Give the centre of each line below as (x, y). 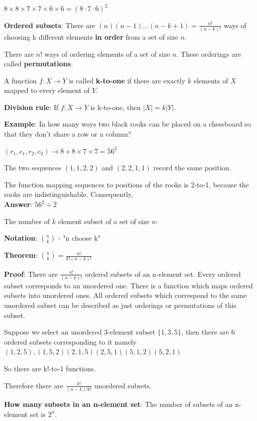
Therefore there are (34, 385)
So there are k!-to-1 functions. (50, 368)
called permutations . (39, 64)
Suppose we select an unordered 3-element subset (80, 332)
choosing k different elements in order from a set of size (91, 36)
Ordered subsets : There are (50, 25)
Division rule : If (31, 107)
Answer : (18, 204)
